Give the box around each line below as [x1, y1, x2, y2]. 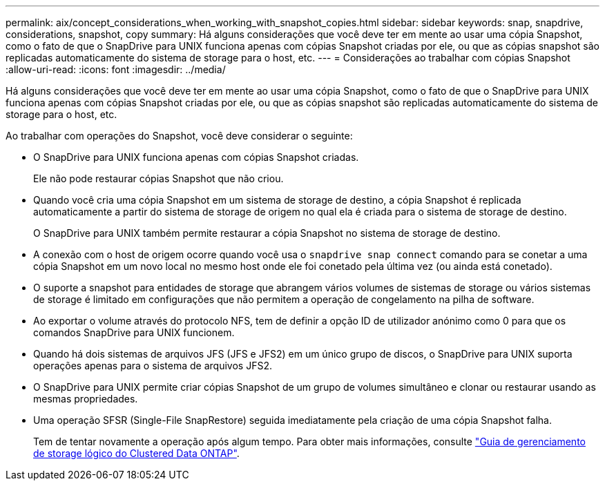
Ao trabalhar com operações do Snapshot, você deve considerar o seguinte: [6, 130, 353, 142]
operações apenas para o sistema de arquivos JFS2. [33, 360, 272, 371]
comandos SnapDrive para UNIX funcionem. [33, 327, 235, 338]
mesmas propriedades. [33, 393, 138, 405]
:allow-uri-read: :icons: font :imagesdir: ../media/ [6, 64, 226, 75]
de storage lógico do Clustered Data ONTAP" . [33, 447, 240, 459]
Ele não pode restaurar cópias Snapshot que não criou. [33, 173, 284, 184]
